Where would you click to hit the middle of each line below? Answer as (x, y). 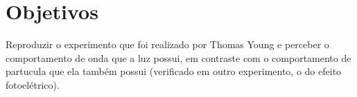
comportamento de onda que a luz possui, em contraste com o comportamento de (178, 57)
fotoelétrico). (33, 84)
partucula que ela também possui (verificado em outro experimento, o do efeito (174, 71)
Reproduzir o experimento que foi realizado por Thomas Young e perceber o (167, 44)
